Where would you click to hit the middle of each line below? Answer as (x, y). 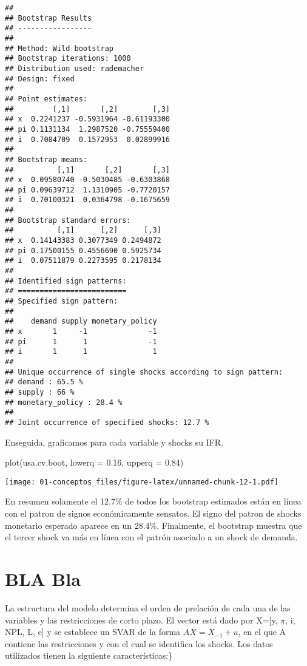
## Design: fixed (40, 79)
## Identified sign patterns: (66, 281)
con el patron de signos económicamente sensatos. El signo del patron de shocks (153, 513)
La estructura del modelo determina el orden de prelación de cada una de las (148, 607)
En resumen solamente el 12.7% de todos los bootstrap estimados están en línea (153, 501)
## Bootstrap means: (46, 159)
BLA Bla (43, 578)
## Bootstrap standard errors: (68, 220)
